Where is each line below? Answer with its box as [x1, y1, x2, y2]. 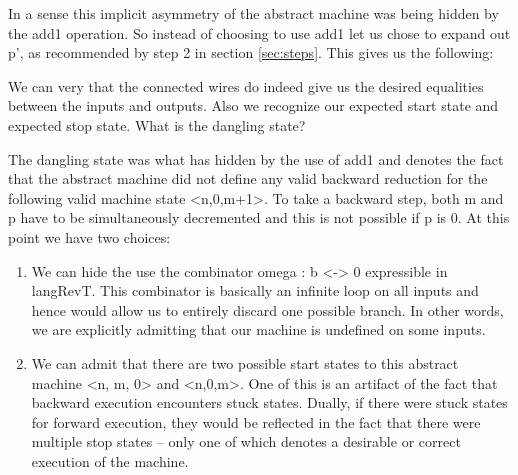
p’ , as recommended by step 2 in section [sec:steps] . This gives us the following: [8, 42, 494, 63]
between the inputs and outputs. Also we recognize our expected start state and [8, 95, 499, 116]
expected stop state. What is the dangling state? [8, 114, 306, 135]
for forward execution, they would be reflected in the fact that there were [31, 411, 481, 432]
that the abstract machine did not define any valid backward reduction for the [8, 168, 488, 189]
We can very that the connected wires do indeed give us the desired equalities [8, 75, 484, 96]
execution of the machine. [31, 450, 189, 471]
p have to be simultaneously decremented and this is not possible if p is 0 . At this [8, 207, 510, 228]
